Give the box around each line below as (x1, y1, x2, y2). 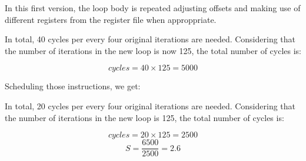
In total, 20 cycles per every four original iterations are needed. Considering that (5, 99, 296, 112)
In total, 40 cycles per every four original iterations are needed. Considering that (5, 33, 296, 45)
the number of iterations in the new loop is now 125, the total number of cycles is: (5, 44, 302, 56)
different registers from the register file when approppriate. (5, 13, 217, 25)
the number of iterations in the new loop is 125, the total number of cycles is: (5, 111, 284, 123)
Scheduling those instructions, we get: (5, 80, 141, 92)
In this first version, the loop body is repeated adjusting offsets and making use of (5, 2, 301, 14)
